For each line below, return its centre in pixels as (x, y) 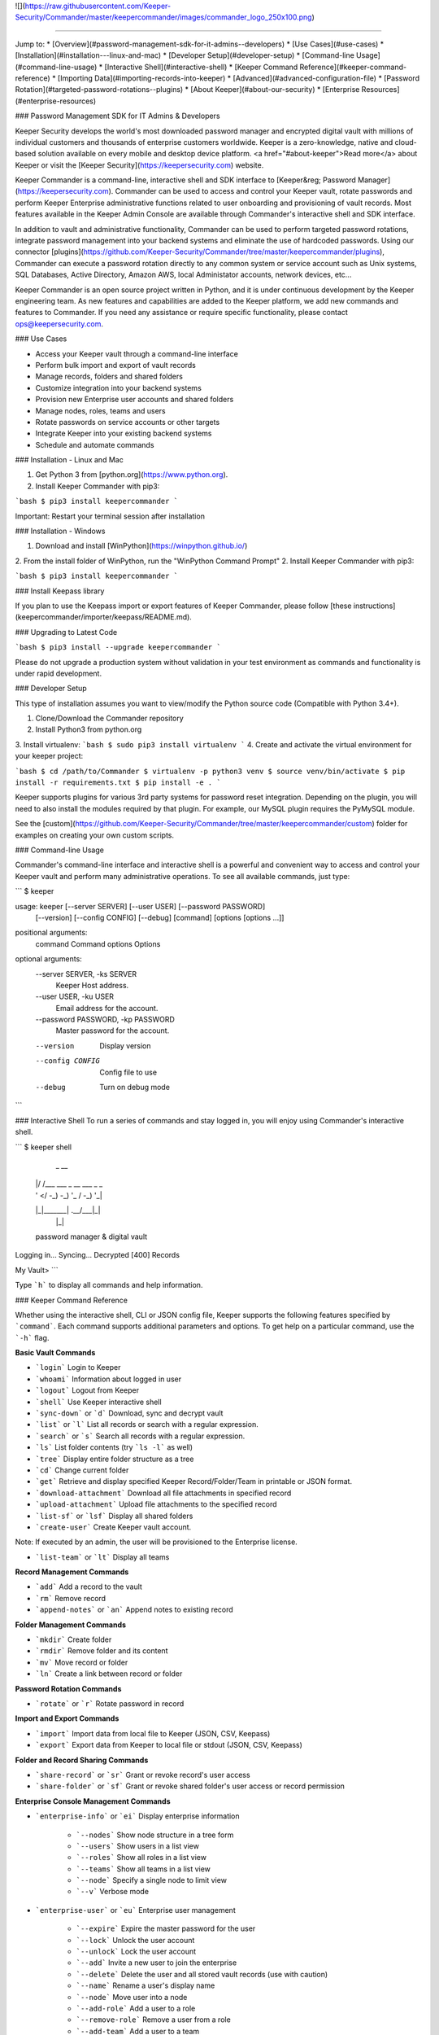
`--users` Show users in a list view (137, 1846)
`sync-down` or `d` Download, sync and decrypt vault (129, 1413)
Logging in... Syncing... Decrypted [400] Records (98, 1255)
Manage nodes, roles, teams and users (100, 410)
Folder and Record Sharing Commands (82, 1760)
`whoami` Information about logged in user (109, 1379)
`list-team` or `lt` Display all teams (102, 1557)
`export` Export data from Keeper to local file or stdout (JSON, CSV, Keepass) (169, 1745)
